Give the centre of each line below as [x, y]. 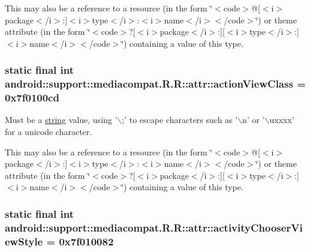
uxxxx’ [282, 120]
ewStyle [24, 241]
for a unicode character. [49, 132]
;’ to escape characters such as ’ [180, 120]
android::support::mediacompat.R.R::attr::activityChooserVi [154, 227]
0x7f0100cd [32, 97]
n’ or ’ [254, 120]
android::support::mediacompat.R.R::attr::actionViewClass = [155, 84]
